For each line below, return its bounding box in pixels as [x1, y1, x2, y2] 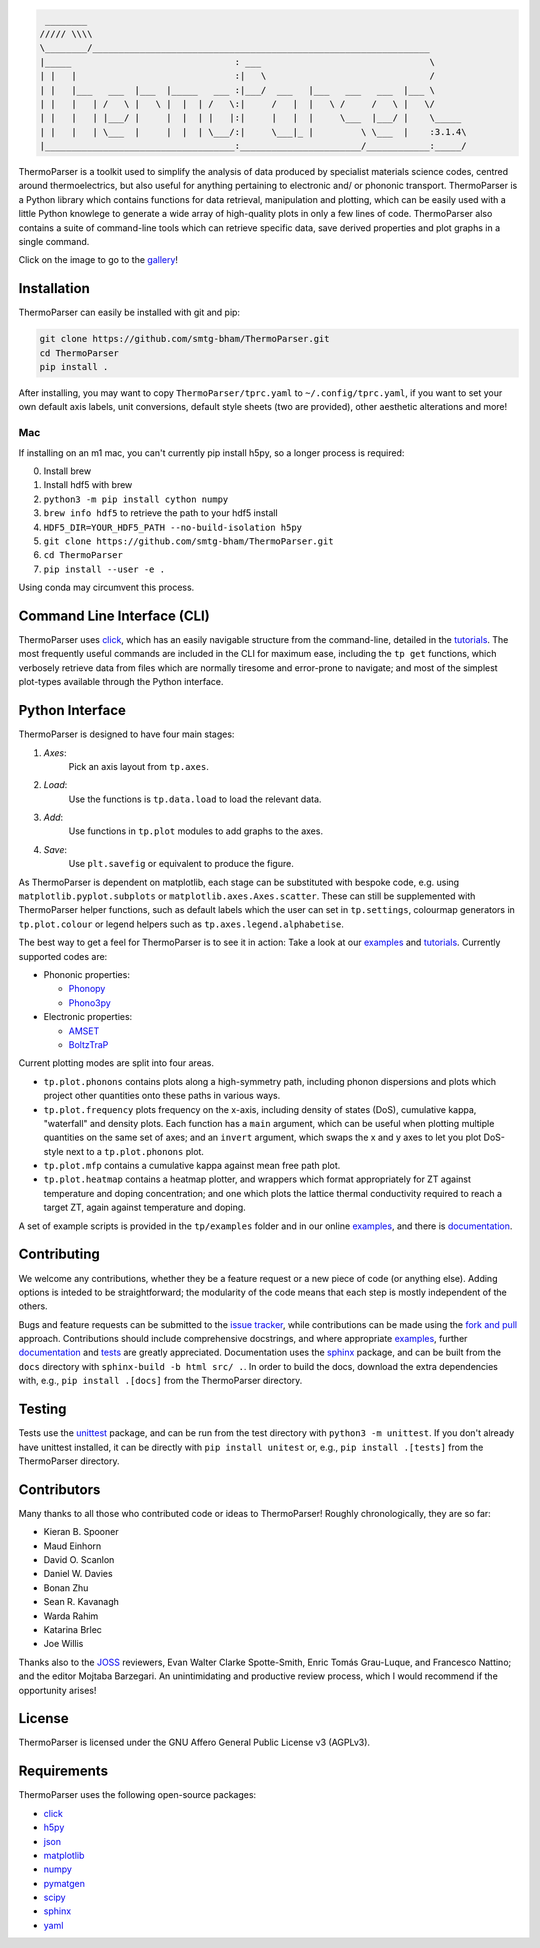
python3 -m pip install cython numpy [43, 493, 229, 505]
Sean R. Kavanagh [43, 1596, 120, 1608]
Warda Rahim [43, 1610, 99, 1622]
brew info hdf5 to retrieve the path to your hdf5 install [43, 507, 279, 519]
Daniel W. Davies [43, 1568, 114, 1580]
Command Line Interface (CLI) [18, 607, 210, 624]
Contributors [18, 1481, 101, 1498]
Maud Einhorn [43, 1540, 102, 1552]
